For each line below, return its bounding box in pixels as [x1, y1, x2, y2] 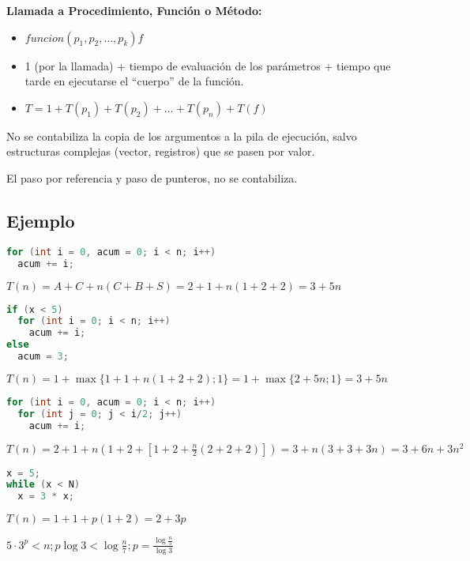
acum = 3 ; [17, 351, 69, 363]
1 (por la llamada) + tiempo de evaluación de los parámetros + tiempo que [24, 57, 391, 73]
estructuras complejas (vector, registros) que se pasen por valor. [6, 143, 315, 160]
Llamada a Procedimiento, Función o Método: [6, 2, 262, 18]
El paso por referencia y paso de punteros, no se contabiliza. [6, 169, 298, 186]
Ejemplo [6, 208, 75, 232]
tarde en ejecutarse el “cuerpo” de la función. [24, 73, 244, 89]
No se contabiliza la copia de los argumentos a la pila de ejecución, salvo [6, 127, 357, 144]
